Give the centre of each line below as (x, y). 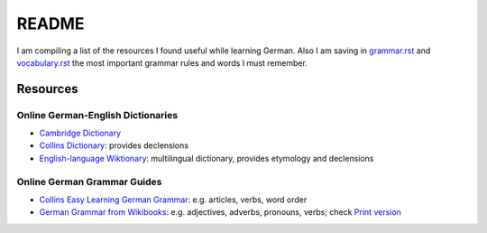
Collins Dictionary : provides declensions (114, 145)
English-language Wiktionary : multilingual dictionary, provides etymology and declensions (207, 158)
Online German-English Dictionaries (97, 115)
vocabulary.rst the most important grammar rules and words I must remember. (162, 62)
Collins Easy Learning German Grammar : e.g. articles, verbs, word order (173, 200)
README (51, 23)
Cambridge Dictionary (80, 133)
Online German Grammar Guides (89, 182)
